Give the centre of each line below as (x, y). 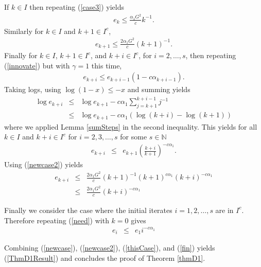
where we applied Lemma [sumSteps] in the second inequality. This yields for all (131, 126)
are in (224, 210)
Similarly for (24, 31)
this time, (107, 65)
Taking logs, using (33, 89)
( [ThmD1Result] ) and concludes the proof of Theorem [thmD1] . (105, 257)
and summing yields (159, 89)
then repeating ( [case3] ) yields (77, 7)
